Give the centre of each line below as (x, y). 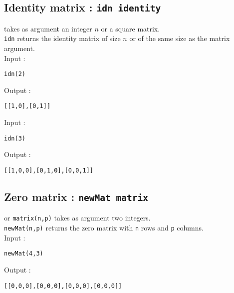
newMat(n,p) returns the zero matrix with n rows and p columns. (104, 228)
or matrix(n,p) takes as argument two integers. (77, 218)
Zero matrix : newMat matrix (76, 197)
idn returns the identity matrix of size (62, 38)
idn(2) (15, 74)
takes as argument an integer (48, 28)
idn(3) (15, 138)
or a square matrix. (130, 28)
